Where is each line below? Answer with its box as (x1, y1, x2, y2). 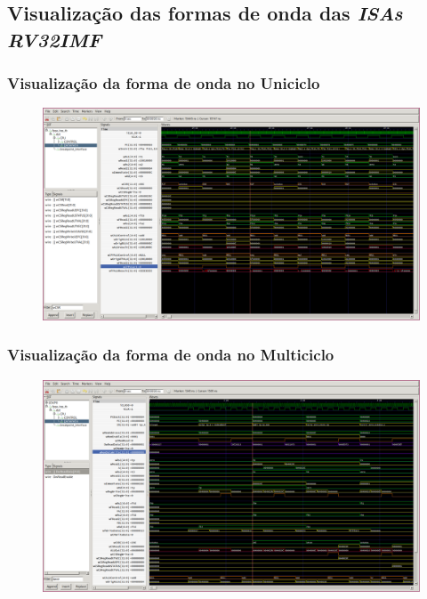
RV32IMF (7, 25, 102, 53)
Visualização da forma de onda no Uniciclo (7, 72, 320, 94)
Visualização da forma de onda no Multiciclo (7, 344, 334, 366)
